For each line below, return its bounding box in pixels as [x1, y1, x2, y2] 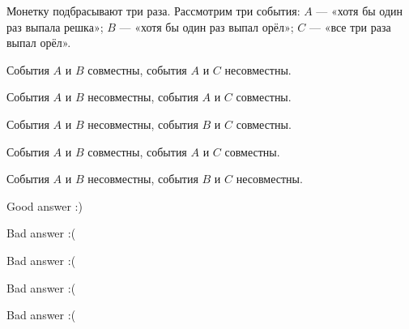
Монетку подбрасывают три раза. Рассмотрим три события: [6, 2, 300, 19]
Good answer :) [6, 197, 83, 214]
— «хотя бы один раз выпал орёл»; [119, 18, 294, 35]
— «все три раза [309, 18, 391, 35]
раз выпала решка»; [6, 18, 104, 35]
